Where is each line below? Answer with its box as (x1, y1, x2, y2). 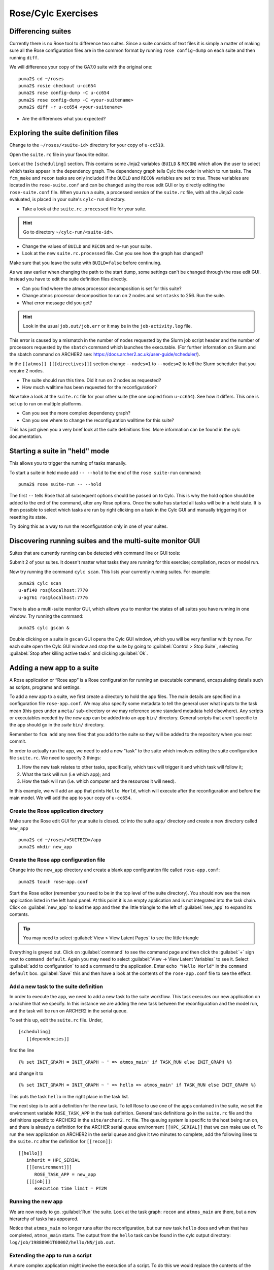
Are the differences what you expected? (22, 115, 106, 121)
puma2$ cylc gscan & (18, 625, 70, 631)
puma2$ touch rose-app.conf (18, 879, 88, 884)
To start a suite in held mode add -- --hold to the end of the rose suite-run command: (9, 469, 201, 475)
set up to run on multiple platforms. (9, 400, 83, 406)
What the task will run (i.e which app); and (22, 771, 111, 777)
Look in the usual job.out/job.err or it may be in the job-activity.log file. (23, 323, 192, 329)
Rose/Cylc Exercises (9, 8, 98, 19)
